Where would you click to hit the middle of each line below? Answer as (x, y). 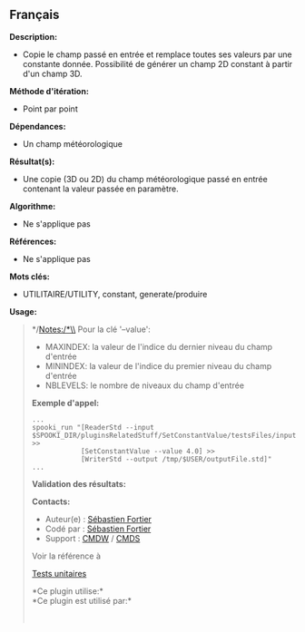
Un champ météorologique (72, 143)
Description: (33, 36)
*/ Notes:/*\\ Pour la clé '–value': (91, 329)
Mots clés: (30, 277)
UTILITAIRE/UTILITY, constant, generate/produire (115, 294)
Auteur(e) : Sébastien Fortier (98, 519)
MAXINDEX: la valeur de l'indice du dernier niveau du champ (159, 346)
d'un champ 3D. (53, 73)
